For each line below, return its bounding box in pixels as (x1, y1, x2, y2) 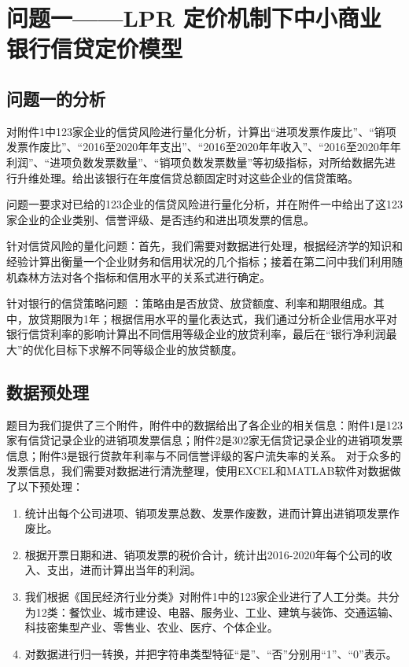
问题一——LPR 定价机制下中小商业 (6, 2, 381, 34)
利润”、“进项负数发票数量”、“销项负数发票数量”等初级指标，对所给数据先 (6, 153, 385, 170)
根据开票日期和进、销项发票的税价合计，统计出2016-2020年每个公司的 (24, 546, 381, 562)
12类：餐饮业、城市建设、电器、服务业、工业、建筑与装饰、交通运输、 (35, 603, 400, 620)
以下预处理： (17, 478, 83, 495)
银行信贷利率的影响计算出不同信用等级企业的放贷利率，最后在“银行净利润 (6, 326, 386, 342)
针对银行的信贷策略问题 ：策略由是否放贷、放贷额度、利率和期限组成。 (6, 295, 374, 311)
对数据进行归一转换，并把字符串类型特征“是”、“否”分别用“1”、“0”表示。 (24, 645, 397, 661)
